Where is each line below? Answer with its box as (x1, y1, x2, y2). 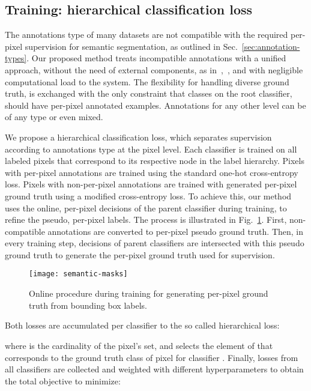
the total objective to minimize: (5, 374, 121, 387)
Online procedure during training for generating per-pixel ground (29, 287, 268, 300)
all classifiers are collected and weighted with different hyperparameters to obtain (5, 363, 304, 375)
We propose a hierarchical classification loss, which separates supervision (5, 130, 272, 143)
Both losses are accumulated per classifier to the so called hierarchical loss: (5, 319, 280, 332)
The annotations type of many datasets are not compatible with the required (5, 28, 288, 41)
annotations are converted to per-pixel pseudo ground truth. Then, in (47, 225, 304, 237)
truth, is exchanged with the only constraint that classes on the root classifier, (5, 87, 292, 100)
